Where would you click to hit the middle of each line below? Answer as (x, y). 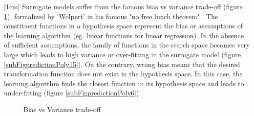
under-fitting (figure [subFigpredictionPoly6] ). (73, 93)
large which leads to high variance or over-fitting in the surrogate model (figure (122, 54)
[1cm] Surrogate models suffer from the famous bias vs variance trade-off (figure (123, 6)
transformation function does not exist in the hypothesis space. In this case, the (123, 74)
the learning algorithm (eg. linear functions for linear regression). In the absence (124, 35)
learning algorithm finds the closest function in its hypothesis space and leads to (124, 83)
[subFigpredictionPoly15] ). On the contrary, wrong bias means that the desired (122, 64)
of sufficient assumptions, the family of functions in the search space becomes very (127, 45)
